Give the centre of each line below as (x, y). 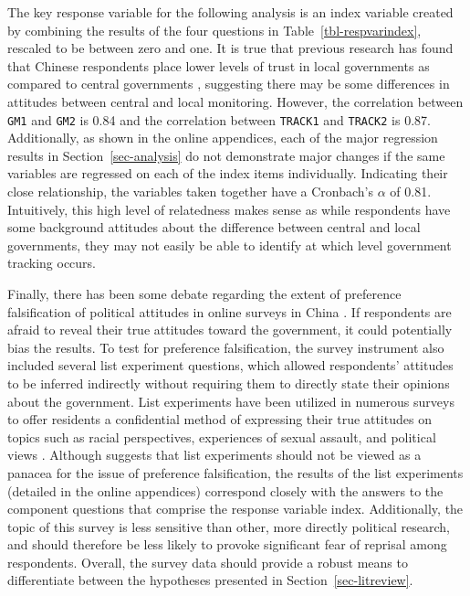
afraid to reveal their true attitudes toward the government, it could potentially (230, 330)
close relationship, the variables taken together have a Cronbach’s (191, 191)
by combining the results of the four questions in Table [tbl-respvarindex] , (214, 30)
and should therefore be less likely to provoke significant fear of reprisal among (227, 544)
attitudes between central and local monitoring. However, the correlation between (235, 101)
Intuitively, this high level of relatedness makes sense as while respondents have (229, 209)
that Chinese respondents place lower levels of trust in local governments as (219, 65)
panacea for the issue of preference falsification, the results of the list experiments (235, 472)
